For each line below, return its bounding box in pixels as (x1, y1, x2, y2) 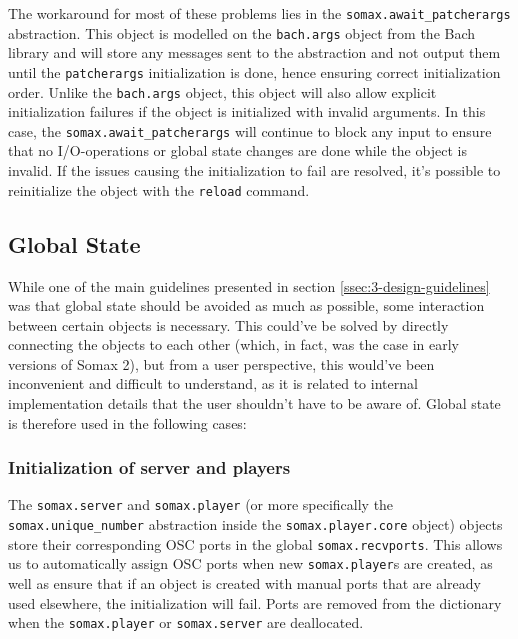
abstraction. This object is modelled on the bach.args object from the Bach (8, 22, 476, 43)
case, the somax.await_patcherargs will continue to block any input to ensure (8, 120, 492, 141)
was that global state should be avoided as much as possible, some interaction (8, 295, 485, 316)
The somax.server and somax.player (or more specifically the (8, 494, 394, 515)
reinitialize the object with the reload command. (8, 179, 310, 200)
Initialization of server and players (8, 455, 291, 480)
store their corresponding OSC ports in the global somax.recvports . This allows (8, 533, 503, 554)
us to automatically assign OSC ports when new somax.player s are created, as (8, 553, 493, 574)
